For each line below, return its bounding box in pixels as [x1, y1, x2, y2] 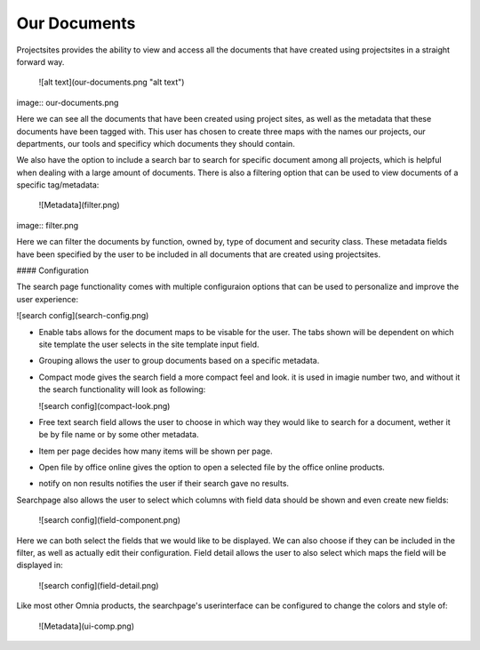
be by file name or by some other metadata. [38, 429, 199, 440]
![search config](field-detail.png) [38, 580, 159, 590]
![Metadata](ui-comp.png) [38, 621, 135, 631]
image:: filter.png [16, 220, 79, 230]
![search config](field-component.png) [38, 515, 181, 526]
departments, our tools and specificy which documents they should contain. [16, 138, 295, 148]
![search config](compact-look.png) [38, 400, 171, 411]
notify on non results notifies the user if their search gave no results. [38, 478, 289, 489]
